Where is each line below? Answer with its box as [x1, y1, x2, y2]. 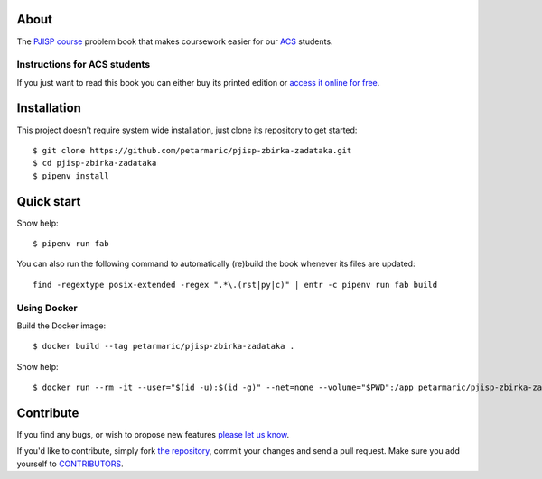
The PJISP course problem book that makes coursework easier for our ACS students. [16, 36, 333, 47]
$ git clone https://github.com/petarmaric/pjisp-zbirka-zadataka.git [33, 145, 352, 155]
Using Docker [16, 301, 78, 314]
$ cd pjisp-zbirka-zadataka [33, 158, 157, 169]
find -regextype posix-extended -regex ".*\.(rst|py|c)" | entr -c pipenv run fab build [33, 280, 438, 290]
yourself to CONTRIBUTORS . [16, 458, 124, 469]
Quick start [16, 194, 81, 209]
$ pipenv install [33, 170, 109, 180]
